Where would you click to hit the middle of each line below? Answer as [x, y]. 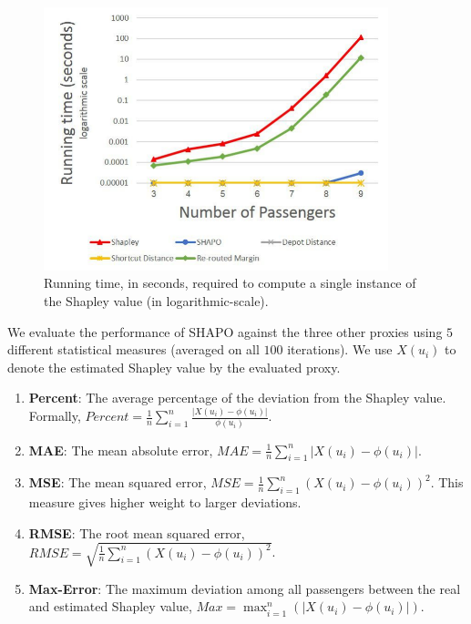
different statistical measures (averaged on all [133, 349]
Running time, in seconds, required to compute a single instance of [230, 283]
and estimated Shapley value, [110, 606]
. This [447, 482]
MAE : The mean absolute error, [121, 450]
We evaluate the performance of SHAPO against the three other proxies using [225, 331]
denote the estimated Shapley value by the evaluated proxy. [174, 367]
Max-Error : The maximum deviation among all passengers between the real [245, 588]
